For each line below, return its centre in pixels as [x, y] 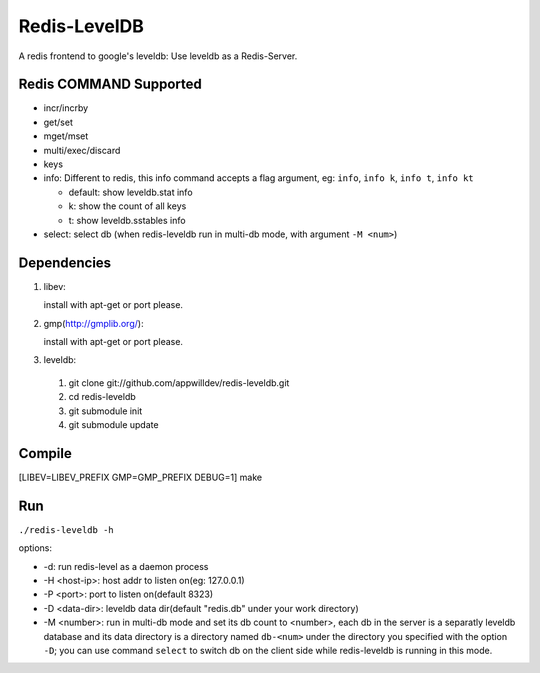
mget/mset [66, 136]
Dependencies [65, 262]
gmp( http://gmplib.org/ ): [93, 323]
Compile [45, 453]
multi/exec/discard [82, 150]
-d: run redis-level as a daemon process [126, 566]
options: [35, 548]
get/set [58, 122]
